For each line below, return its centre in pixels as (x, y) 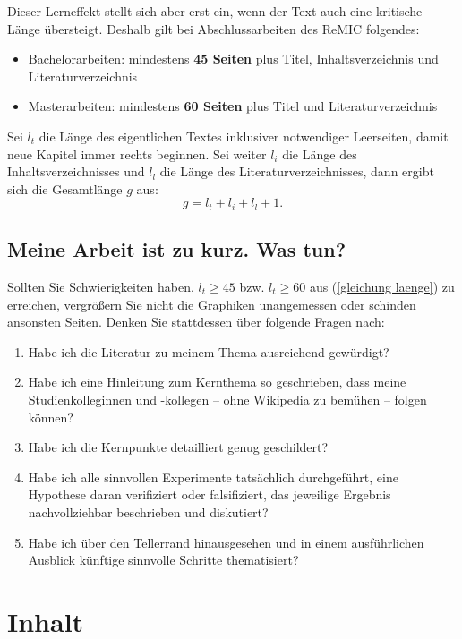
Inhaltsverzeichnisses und (76, 171)
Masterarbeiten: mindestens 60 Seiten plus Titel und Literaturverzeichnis (233, 106)
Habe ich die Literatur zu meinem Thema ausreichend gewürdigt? (209, 351)
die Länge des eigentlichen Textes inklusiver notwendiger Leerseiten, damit (244, 136)
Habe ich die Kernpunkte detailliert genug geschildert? (178, 447)
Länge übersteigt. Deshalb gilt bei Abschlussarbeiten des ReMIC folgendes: (214, 28)
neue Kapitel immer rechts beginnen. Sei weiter (137, 153)
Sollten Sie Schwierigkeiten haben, (101, 286)
